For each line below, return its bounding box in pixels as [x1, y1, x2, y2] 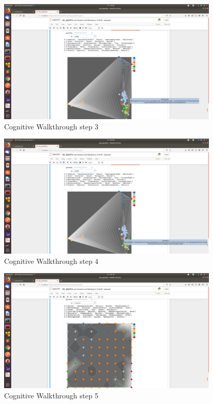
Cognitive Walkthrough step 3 [4, 121, 99, 131]
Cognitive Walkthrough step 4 [4, 255, 99, 266]
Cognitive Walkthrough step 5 [4, 390, 99, 400]
